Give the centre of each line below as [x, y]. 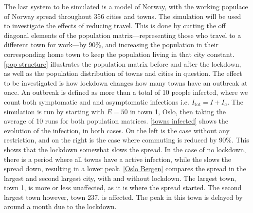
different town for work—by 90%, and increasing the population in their [111, 44]
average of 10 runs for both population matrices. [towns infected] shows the [116, 121]
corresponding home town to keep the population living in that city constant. [119, 54]
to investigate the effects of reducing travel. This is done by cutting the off [115, 26]
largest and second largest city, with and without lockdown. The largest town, [120, 178]
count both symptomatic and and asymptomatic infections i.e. [97, 101]
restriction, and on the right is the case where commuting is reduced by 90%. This [126, 140]
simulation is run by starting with [54, 111]
